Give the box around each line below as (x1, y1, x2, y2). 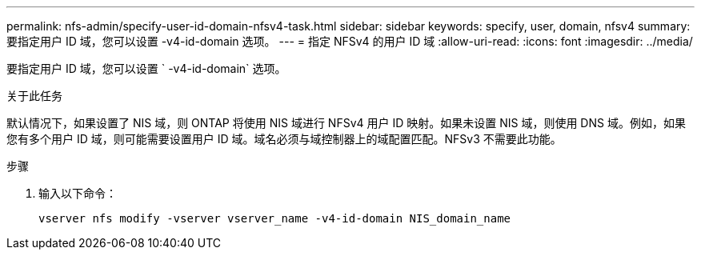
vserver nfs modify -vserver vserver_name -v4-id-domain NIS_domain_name (38, 212, 511, 225)
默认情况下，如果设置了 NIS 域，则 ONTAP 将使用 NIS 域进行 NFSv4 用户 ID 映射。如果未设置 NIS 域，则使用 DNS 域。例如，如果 (6, 116, 686, 130)
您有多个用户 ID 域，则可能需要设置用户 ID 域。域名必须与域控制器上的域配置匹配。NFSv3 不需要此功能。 (6, 132, 562, 146)
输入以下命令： (38, 186, 117, 200)
